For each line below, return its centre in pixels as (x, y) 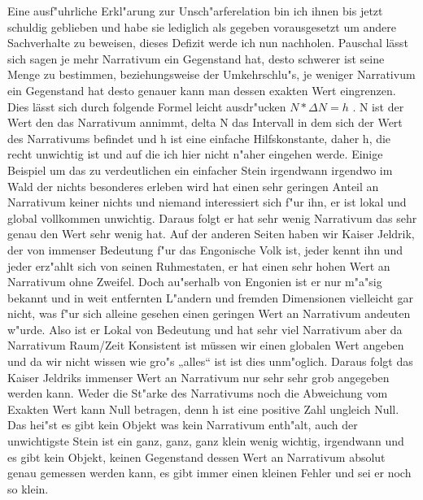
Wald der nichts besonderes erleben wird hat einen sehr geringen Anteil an (193, 186)
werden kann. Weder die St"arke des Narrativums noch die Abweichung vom (198, 393)
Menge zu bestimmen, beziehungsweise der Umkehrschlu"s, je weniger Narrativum (211, 74)
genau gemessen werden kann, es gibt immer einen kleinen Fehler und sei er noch (209, 473)
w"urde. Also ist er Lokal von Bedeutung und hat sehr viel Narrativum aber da (205, 329)
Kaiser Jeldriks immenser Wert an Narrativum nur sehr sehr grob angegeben (198, 377)
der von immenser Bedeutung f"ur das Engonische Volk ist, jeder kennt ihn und (205, 249)
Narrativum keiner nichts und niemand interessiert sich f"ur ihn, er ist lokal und (207, 202)
